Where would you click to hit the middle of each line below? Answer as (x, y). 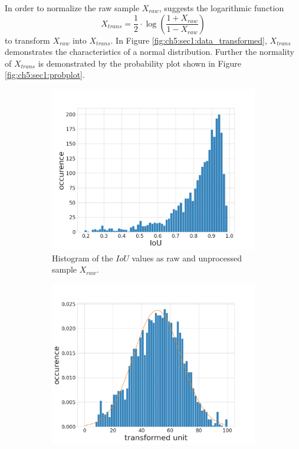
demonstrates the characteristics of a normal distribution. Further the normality (149, 52)
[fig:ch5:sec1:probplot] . (45, 75)
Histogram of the (83, 258)
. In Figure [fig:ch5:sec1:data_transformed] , (189, 40)
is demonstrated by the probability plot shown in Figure (140, 63)
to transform (27, 40)
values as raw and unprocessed (187, 258)
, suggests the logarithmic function (221, 8)
